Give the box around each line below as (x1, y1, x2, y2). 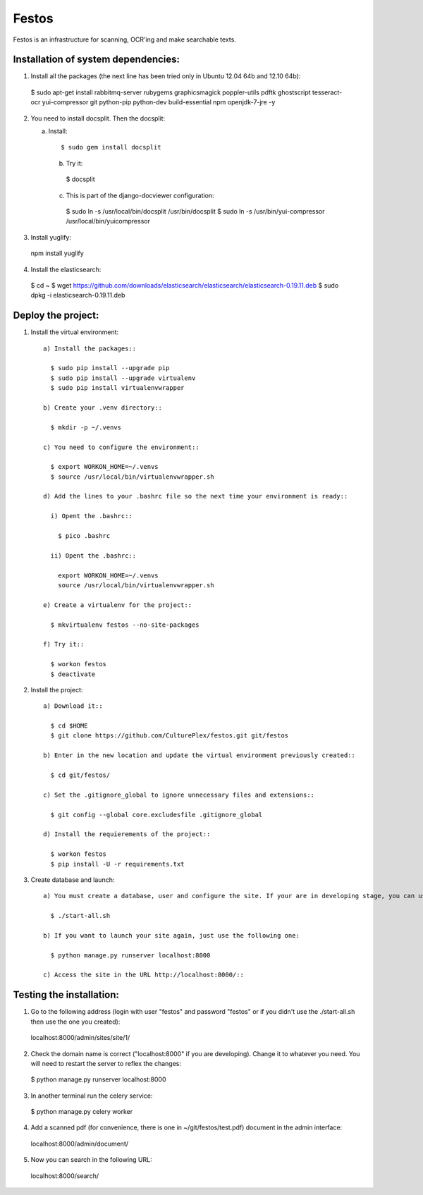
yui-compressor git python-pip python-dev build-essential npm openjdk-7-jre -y (42, 98, 276, 106)
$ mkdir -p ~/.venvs (50, 423, 122, 431)
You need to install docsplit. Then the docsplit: (30, 114, 166, 123)
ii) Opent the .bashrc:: (50, 551, 137, 560)
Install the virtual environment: (30, 328, 119, 336)
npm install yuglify (30, 249, 84, 257)
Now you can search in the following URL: (30, 1156, 152, 1164)
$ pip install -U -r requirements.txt (50, 860, 185, 868)
